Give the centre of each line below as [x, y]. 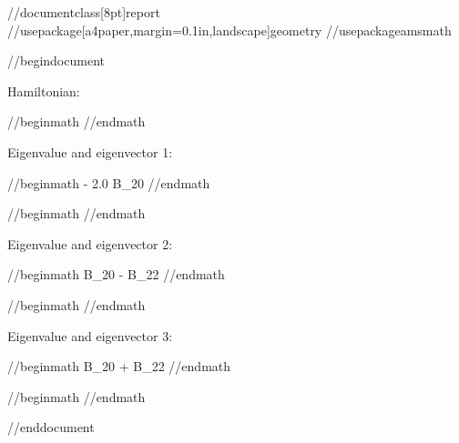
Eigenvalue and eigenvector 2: [90, 243]
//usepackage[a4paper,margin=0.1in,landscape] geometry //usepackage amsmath [229, 30]
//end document [51, 427]
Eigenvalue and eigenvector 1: [90, 151]
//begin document [56, 60]
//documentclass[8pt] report [84, 12]
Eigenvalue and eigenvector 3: [90, 335]
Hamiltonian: [44, 91]
